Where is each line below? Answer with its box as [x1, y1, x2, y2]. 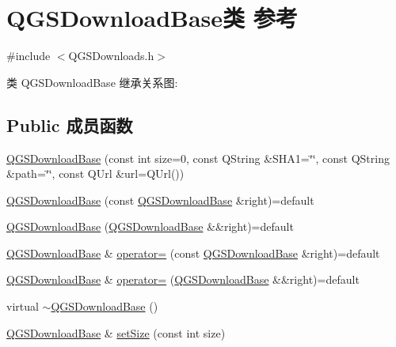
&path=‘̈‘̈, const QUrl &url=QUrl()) [6, 165, 185, 182]
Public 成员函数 [6, 112, 133, 137]
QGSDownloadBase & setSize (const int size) [6, 324, 226, 341]
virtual [6, 298, 39, 315]
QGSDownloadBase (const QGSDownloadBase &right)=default [6, 191, 314, 208]
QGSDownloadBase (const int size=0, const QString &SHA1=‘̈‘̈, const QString [6, 149, 390, 166]
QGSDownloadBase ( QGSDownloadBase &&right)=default [6, 218, 294, 235]
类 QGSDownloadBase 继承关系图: [6, 74, 178, 90]
